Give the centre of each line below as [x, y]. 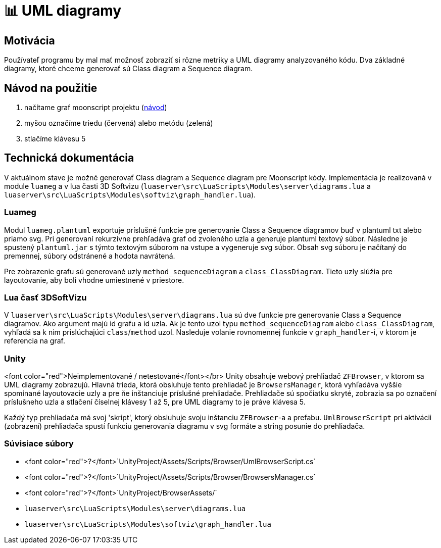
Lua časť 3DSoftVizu [45, 297]
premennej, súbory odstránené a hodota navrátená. [90, 256]
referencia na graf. [35, 341]
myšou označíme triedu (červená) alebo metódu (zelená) [119, 123]
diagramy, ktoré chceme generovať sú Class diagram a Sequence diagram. [129, 69]
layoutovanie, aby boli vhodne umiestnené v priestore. [94, 280]
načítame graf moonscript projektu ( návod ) [96, 108]
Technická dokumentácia [69, 158]
